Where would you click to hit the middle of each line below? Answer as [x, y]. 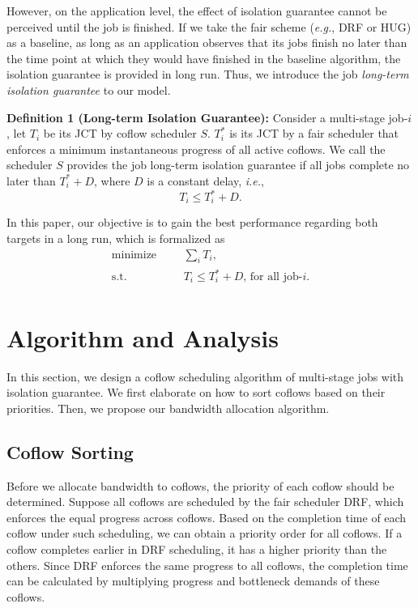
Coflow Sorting [70, 451]
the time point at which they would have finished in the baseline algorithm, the [204, 58]
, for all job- [273, 277]
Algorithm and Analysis [143, 337]
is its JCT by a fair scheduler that [314, 133]
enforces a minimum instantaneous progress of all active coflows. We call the [196, 149]
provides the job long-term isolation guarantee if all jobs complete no [238, 165]
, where [112, 180]
